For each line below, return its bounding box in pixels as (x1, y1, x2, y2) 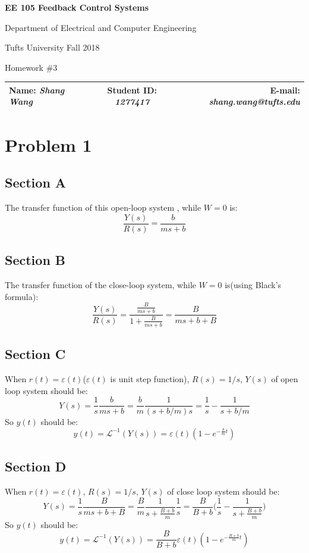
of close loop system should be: (167, 485, 280, 497)
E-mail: (270, 83, 300, 96)
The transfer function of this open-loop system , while (5, 201, 201, 214)
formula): (5, 290, 39, 302)
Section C (5, 345, 66, 363)
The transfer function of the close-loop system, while (5, 279, 196, 290)
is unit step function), (110, 372, 190, 385)
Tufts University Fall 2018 (5, 41, 100, 54)
